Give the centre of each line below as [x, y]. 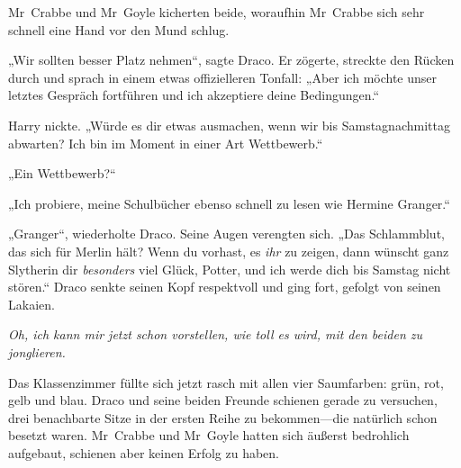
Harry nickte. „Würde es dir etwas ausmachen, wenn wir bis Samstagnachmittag [229, 125]
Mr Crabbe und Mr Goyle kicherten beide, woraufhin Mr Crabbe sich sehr [217, 12]
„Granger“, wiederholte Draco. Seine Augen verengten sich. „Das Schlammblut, [226, 234]
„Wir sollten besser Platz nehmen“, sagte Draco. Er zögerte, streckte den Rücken [231, 60]
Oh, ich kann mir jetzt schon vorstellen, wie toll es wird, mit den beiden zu [216, 334]
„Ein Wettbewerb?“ [62, 173]
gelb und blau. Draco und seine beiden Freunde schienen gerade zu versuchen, [223, 400]
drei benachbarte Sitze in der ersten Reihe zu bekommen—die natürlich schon [223, 417]
